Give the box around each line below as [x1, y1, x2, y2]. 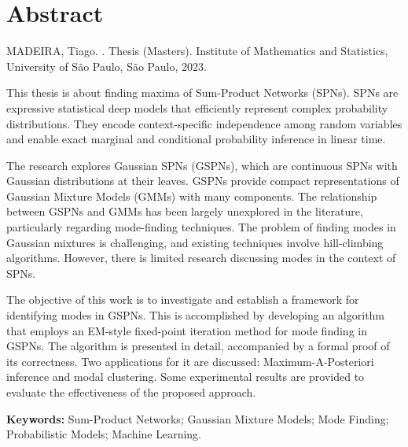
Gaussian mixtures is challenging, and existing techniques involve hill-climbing [6, 234, 384, 250]
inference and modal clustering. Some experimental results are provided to [6, 368, 365, 385]
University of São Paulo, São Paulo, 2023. [6, 57, 207, 74]
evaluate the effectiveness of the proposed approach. [6, 384, 256, 400]
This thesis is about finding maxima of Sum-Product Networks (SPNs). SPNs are [6, 84, 399, 101]
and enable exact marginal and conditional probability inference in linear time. [6, 131, 386, 147]
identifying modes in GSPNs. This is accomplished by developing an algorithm [6, 307, 385, 323]
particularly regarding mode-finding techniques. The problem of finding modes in [6, 219, 396, 235]
